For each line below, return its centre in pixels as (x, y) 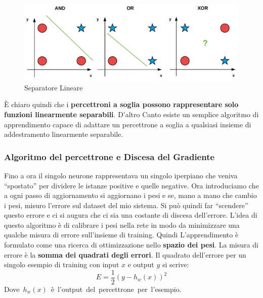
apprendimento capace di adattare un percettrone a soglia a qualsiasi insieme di (128, 124)
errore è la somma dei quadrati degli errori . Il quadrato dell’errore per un (125, 254)
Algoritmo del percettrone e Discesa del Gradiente (109, 156)
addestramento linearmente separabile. (64, 134)
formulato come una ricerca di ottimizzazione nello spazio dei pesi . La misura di (131, 245)
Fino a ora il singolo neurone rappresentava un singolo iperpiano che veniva (121, 175)
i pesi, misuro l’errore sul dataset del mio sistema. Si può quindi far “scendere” (126, 205)
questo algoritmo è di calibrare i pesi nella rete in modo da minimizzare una (122, 225)
